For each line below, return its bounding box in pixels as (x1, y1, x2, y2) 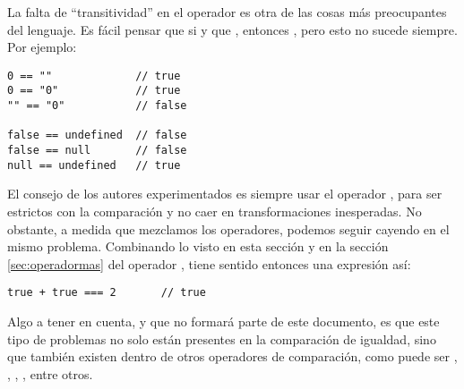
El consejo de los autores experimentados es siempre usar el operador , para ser (7, 184, 443, 203)
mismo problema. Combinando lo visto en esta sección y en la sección (7, 237, 389, 256)
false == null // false (7, 144, 187, 157)
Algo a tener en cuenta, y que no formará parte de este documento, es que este (7, 312, 440, 330)
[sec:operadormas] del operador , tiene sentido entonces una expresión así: (7, 254, 411, 273)
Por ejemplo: (7, 38, 77, 56)
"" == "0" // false (7, 99, 187, 113)
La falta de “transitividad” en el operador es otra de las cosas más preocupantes (7, 3, 447, 21)
